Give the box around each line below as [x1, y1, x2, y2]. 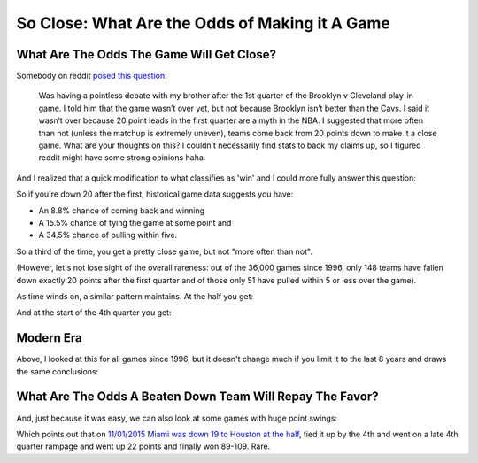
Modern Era [16, 330, 83, 345]
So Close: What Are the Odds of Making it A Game [16, 13, 391, 33]
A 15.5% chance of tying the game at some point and [38, 217, 232, 228]
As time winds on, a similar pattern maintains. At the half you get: [16, 290, 254, 301]
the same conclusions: [16, 366, 99, 376]
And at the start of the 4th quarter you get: [16, 307, 172, 318]
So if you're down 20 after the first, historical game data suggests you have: [16, 189, 294, 199]
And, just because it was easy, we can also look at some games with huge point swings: [16, 413, 338, 423]
